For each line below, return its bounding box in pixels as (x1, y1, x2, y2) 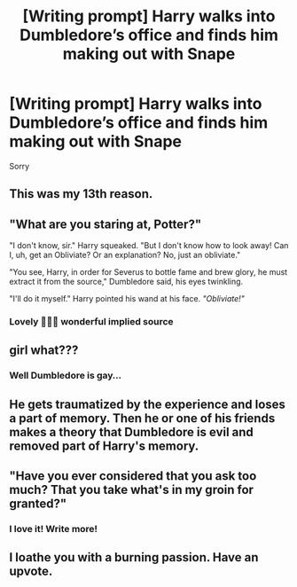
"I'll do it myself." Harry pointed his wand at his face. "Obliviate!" (9, 293, 246, 304)
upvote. (9, 564, 53, 579)
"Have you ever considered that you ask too (9, 468, 257, 484)
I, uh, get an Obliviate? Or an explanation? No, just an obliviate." (9, 250, 241, 261)
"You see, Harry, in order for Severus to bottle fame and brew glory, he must (9, 267, 288, 278)
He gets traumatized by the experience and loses (9, 396, 286, 411)
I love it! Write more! (9, 523, 98, 536)
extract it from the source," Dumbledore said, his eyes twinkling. (9, 277, 244, 287)
